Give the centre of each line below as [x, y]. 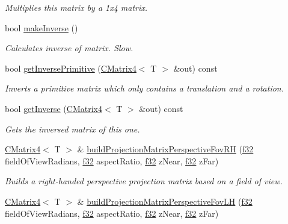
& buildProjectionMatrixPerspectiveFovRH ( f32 [165, 149]
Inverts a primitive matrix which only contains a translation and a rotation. [145, 88]
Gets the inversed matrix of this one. [72, 129]
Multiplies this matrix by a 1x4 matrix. [76, 7]
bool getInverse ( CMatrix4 [54, 108]
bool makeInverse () [41, 27]
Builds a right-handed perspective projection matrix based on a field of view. [144, 181]
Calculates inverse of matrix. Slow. [69, 48]
